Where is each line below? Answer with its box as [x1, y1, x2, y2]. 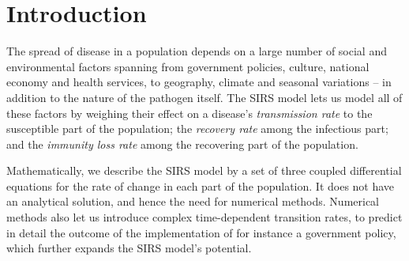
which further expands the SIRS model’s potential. [6, 240, 252, 256]
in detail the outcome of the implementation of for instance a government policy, [6, 224, 396, 240]
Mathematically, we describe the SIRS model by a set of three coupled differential [6, 162, 402, 179]
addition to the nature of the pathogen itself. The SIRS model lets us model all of [6, 89, 403, 105]
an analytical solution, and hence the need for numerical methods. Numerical [6, 193, 380, 210]
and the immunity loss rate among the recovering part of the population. [6, 135, 358, 152]
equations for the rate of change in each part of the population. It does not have [6, 177, 395, 194]
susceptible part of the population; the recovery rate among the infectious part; [6, 120, 388, 137]
